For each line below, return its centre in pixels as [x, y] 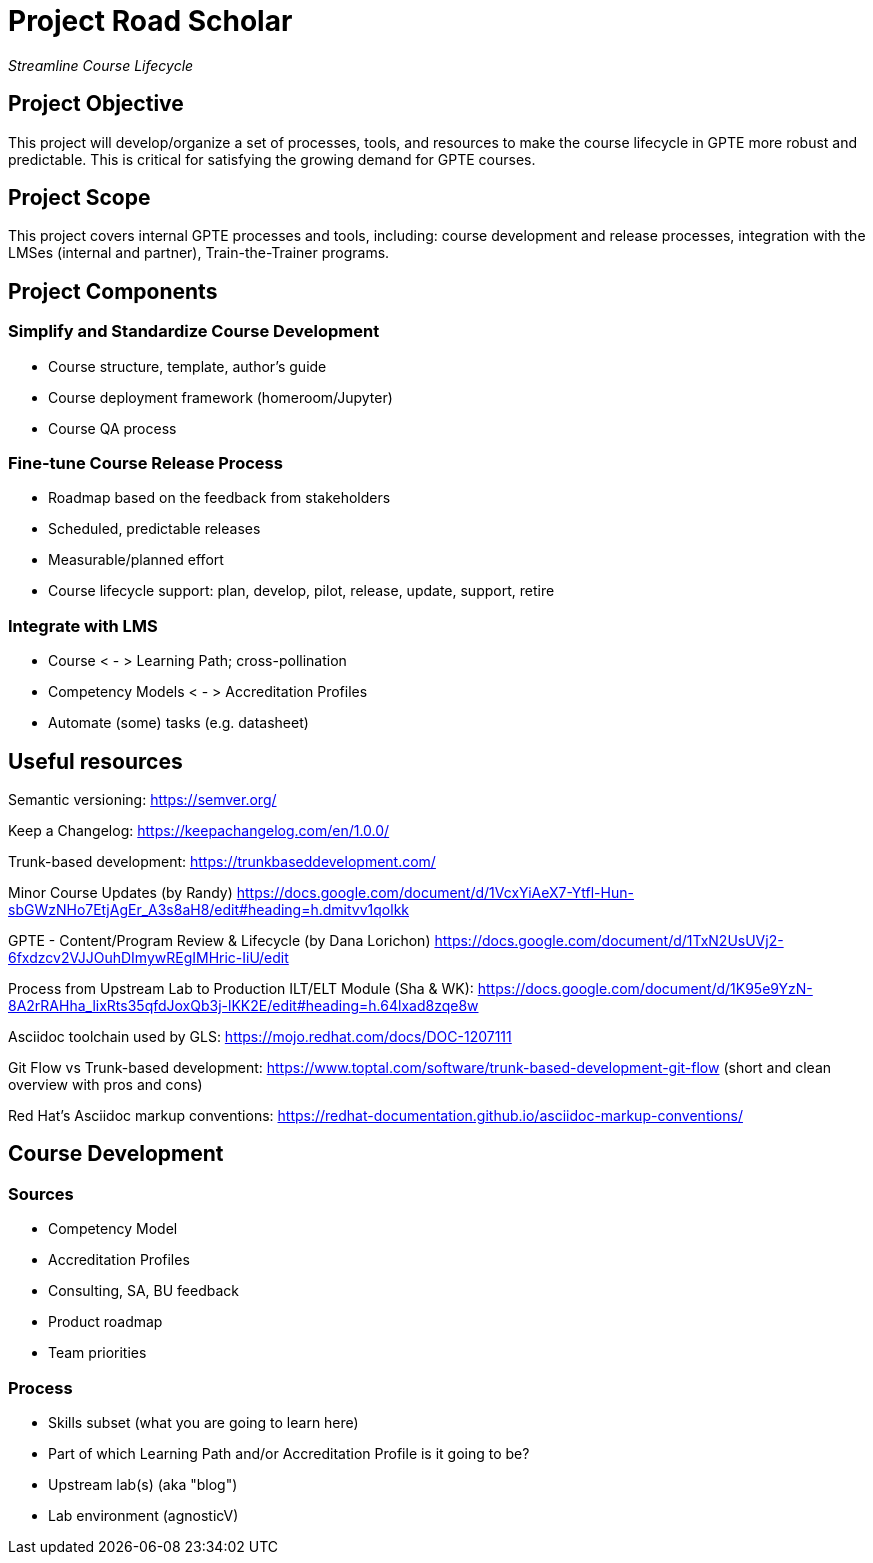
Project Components [113, 291]
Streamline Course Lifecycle [101, 65]
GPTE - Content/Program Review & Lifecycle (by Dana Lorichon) [219, 940]
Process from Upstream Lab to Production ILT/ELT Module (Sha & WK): [241, 988]
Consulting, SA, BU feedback [144, 1291]
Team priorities [97, 1353]
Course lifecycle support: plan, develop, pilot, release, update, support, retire [301, 591]
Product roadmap [105, 1322]
